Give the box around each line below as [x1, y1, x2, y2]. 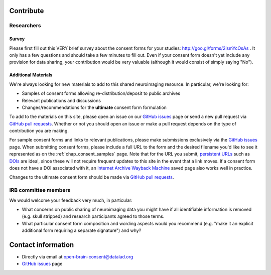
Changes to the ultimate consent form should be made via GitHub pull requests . [9, 174, 174, 180]
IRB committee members [9, 187, 71, 194]
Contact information [9, 240, 74, 249]
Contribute [9, 7, 44, 15]
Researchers [9, 22, 41, 29]
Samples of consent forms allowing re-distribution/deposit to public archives [22, 90, 181, 96]
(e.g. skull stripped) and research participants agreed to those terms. [22, 213, 165, 219]
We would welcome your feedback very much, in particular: [9, 197, 133, 203]
